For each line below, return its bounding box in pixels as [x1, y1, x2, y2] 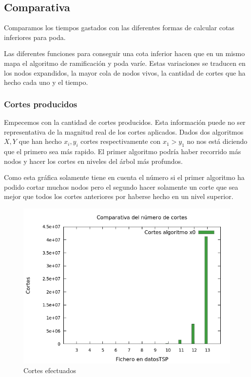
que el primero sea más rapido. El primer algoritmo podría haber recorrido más [4, 146, 241, 156]
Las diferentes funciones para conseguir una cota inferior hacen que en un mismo [4, 48, 245, 59]
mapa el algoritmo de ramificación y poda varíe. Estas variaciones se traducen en [4, 58, 246, 68]
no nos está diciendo [187, 136, 248, 146]
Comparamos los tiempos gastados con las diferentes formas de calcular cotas [4, 22, 234, 33]
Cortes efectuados [23, 365, 76, 375]
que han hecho [19, 136, 62, 146]
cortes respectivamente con [80, 136, 161, 146]
